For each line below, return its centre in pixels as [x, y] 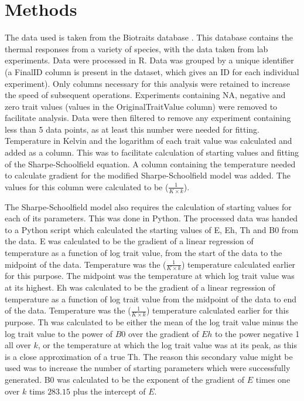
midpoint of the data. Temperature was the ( [86, 264]
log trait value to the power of [59, 333]
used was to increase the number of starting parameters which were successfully [148, 368]
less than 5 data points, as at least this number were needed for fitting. [132, 129]
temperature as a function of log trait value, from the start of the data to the [144, 253]
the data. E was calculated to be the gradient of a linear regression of [129, 241]
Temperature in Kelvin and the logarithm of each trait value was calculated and [148, 141]
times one [273, 380]
